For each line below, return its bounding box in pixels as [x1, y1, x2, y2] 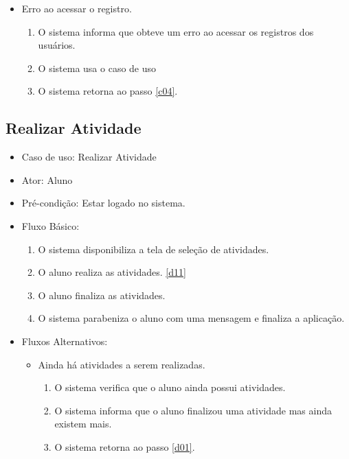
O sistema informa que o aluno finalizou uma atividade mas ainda [54, 403, 332, 417]
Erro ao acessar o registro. [21, 1, 132, 15]
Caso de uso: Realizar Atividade [21, 150, 157, 164]
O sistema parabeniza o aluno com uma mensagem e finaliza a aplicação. [38, 311, 345, 325]
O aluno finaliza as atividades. [38, 287, 166, 302]
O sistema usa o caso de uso [38, 60, 157, 75]
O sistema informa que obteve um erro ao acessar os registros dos [38, 24, 314, 38]
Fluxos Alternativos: [21, 333, 108, 348]
